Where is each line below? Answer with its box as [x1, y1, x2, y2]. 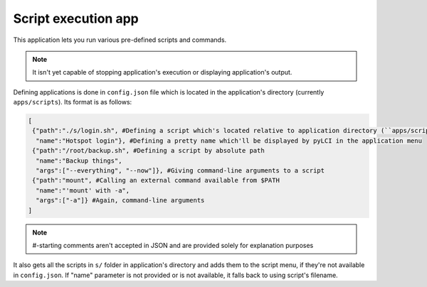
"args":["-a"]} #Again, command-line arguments [36, 196, 205, 205]
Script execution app [13, 11, 139, 26]
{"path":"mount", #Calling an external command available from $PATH [32, 176, 280, 185]
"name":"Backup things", [36, 156, 122, 165]
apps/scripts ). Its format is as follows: [13, 98, 132, 107]
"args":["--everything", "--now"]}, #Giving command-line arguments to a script [36, 167, 325, 175]
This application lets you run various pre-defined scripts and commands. [13, 36, 227, 44]
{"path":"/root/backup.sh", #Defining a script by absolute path [32, 146, 265, 155]
